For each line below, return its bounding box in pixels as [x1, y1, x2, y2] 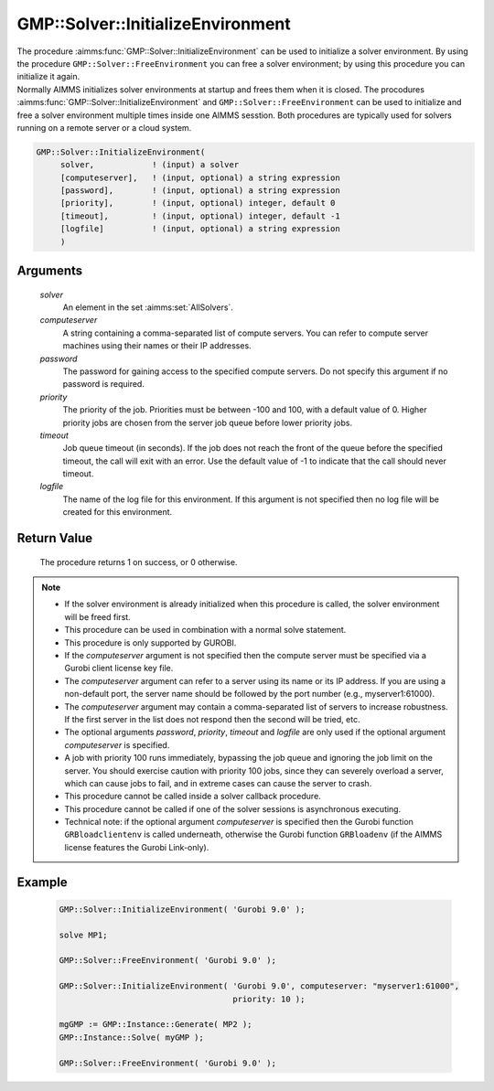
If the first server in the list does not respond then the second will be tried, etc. [64, 713, 360, 724]
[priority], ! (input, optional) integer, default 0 [59, 198, 336, 209]
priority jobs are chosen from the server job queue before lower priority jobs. [62, 417, 352, 428]
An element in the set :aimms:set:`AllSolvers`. [62, 302, 233, 313]
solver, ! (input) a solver [59, 160, 240, 170]
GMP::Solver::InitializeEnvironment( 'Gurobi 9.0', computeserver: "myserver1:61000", [59, 981, 460, 991]
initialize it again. [16, 71, 81, 82]
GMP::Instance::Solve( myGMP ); [59, 1032, 205, 1043]
